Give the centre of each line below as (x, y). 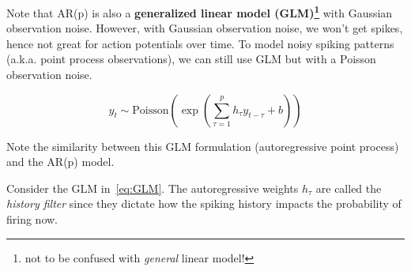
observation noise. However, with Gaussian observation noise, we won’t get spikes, (205, 28)
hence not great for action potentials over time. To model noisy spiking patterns (200, 43)
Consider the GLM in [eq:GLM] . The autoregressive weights (153, 188)
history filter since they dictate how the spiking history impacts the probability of (204, 203)
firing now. (32, 219)
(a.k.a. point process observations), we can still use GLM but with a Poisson (191, 59)
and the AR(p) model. (60, 162)
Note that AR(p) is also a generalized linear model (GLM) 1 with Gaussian (200, 11)
